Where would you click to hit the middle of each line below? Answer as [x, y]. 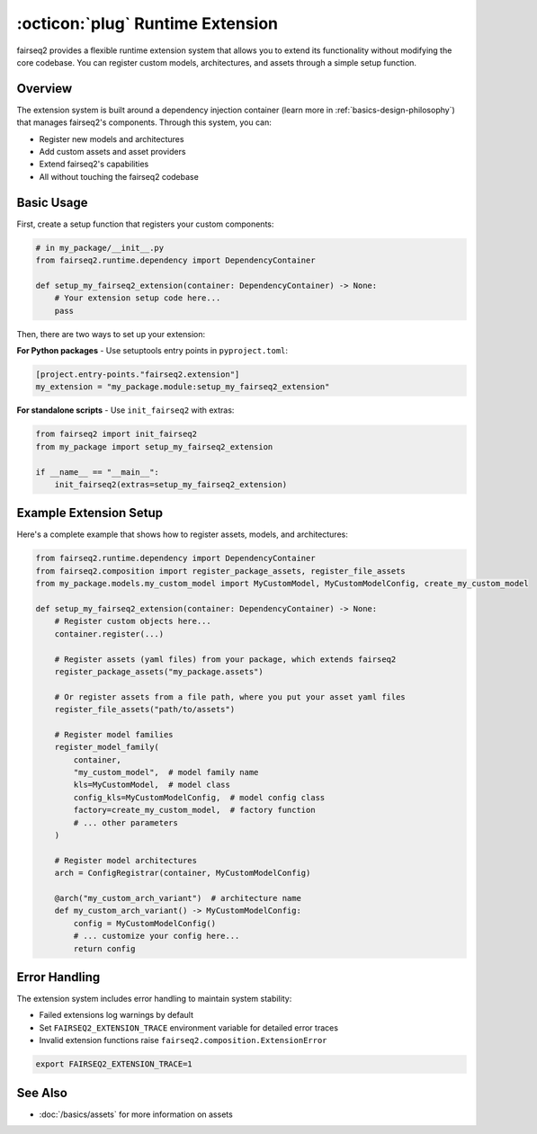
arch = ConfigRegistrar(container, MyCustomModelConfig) [183, 873]
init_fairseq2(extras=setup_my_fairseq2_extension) [171, 484]
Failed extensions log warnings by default [116, 1015]
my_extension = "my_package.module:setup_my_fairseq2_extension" [183, 387]
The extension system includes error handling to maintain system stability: [154, 999]
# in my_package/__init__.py [100, 248]
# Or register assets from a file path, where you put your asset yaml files [230, 696]
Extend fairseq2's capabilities [94, 164]
